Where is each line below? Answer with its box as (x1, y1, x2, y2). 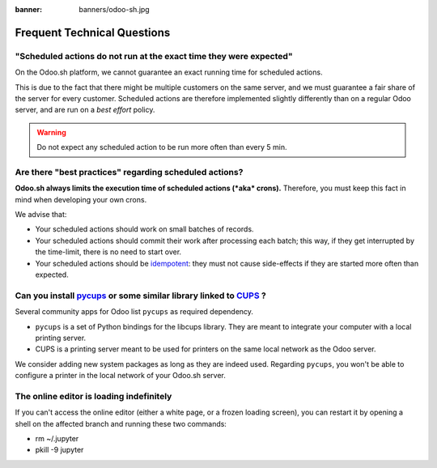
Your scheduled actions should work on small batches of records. (35, 224, 254, 234)
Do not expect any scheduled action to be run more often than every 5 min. (36, 143, 287, 152)
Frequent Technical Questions (15, 25, 171, 40)
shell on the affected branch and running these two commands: (15, 419, 227, 428)
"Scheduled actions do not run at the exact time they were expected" (15, 50, 293, 62)
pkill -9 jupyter (35, 445, 84, 455)
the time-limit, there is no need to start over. (35, 247, 182, 257)
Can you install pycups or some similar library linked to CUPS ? (15, 290, 266, 301)
